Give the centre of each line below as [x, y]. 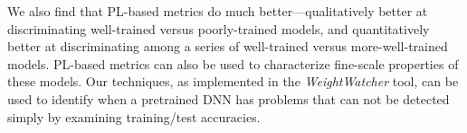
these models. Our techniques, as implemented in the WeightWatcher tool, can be [233, 81]
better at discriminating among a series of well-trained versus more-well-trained [228, 46]
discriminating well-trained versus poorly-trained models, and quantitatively [219, 28]
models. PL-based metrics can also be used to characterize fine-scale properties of [233, 63]
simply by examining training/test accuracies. [134, 116]
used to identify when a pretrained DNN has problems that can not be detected [229, 98]
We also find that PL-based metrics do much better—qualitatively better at [218, 11]
